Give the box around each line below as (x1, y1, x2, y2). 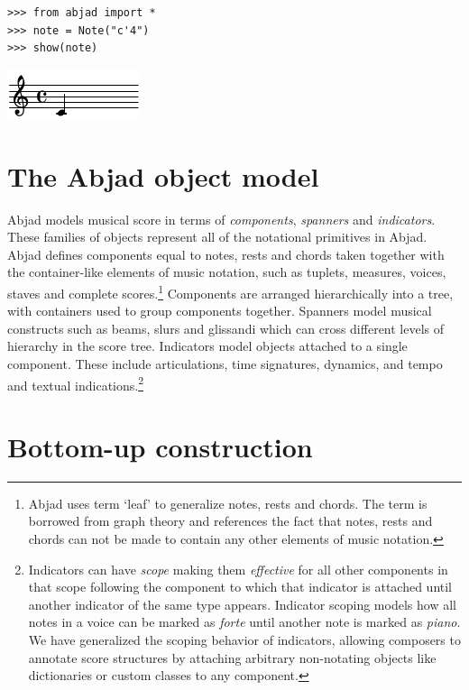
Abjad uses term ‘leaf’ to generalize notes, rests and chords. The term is (28, 493, 428, 512)
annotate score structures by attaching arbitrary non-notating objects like (28, 648, 437, 667)
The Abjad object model (7, 157, 319, 194)
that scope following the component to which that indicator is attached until (28, 577, 453, 596)
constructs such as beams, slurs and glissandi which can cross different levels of (7, 318, 445, 337)
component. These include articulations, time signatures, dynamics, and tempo (7, 354, 443, 373)
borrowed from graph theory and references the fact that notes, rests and (28, 511, 433, 530)
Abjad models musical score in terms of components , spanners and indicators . (7, 209, 436, 228)
